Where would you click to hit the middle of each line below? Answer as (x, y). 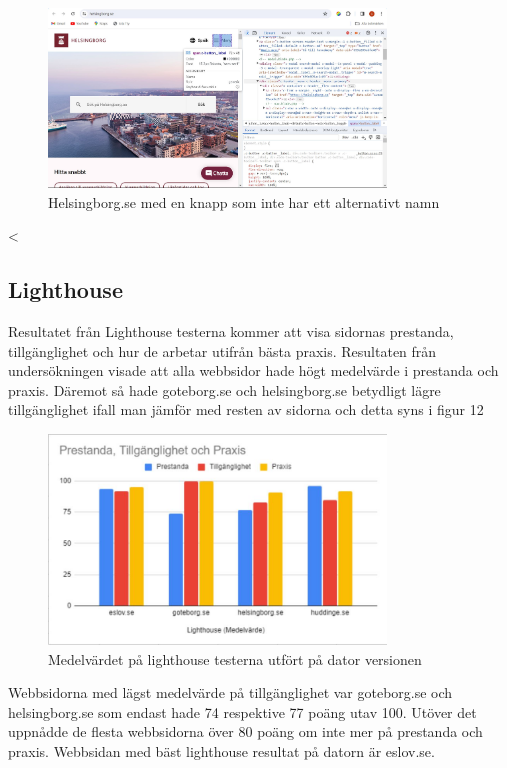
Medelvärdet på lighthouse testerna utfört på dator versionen (235, 658)
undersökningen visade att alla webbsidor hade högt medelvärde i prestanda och (253, 370)
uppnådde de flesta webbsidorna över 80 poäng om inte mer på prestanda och (245, 731)
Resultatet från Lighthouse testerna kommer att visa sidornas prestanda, (231, 331)
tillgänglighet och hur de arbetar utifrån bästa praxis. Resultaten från (222, 350)
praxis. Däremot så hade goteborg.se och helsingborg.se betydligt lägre (224, 389)
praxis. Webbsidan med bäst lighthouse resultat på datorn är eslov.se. (221, 750)
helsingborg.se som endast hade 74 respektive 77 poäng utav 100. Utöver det (242, 711)
